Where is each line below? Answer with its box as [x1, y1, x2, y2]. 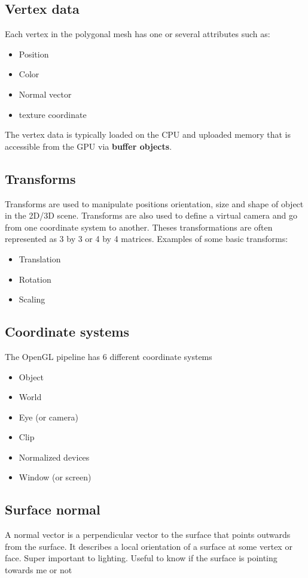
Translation [19, 252, 61, 265]
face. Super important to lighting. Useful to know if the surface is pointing [5, 552, 277, 564]
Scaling [19, 293, 45, 305]
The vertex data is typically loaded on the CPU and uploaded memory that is [5, 128, 291, 141]
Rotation [19, 273, 51, 285]
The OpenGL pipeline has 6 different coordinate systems [5, 350, 212, 362]
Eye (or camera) [19, 410, 78, 423]
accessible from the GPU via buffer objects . [5, 140, 172, 152]
